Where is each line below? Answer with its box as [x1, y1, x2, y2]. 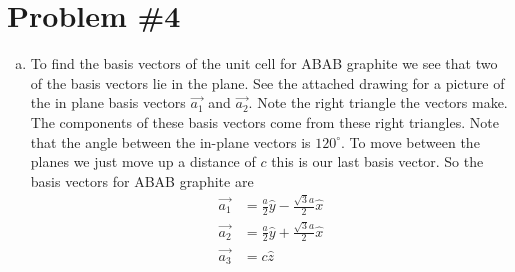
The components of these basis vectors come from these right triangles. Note [30, 111, 499, 132]
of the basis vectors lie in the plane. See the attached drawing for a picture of [30, 72, 505, 93]
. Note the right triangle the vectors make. [248, 92, 508, 113]
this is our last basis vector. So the [271, 151, 484, 172]
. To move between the [341, 131, 480, 152]
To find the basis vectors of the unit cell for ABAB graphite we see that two [30, 53, 498, 74]
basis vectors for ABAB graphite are [30, 170, 254, 191]
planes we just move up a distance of [30, 151, 256, 172]
